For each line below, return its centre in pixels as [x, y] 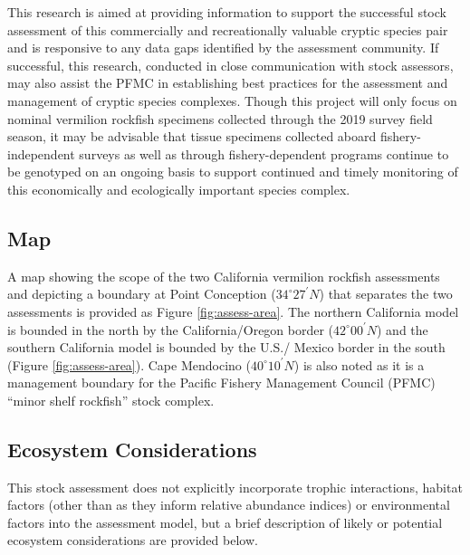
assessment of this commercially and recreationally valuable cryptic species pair [228, 29]
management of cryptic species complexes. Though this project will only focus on [232, 100]
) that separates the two [386, 294]
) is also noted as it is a [359, 364]
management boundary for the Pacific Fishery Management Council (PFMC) [221, 383]
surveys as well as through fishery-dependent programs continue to [264, 153]
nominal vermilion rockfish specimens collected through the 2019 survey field [220, 118]
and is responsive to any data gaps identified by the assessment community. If [223, 48]
